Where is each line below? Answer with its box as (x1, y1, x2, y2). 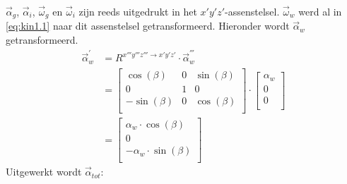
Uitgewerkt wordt (6, 164, 82, 179)
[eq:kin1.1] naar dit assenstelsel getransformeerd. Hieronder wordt (6, 18, 290, 33)
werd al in (298, 4, 342, 18)
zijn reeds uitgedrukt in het (78, 4, 197, 18)
